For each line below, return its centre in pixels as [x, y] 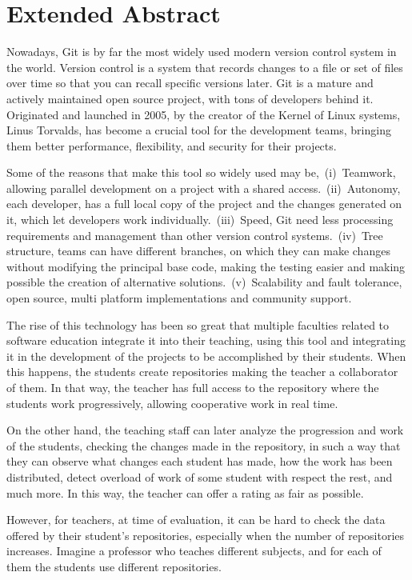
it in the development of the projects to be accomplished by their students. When [206, 356]
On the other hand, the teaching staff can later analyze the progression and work [205, 430]
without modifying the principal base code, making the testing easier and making [206, 266]
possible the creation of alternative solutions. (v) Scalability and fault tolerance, [204, 282]
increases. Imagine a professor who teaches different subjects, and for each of [194, 551]
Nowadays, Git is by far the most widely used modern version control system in [202, 52]
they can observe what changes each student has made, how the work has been [200, 461]
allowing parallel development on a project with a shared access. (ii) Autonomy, [204, 188]
